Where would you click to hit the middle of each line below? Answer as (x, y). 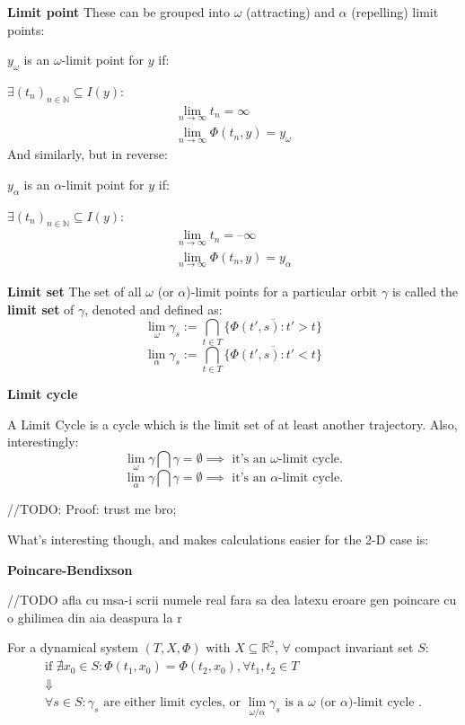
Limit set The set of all (75, 291)
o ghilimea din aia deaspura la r (95, 617)
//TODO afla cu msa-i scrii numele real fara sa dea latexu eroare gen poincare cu (232, 600)
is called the (425, 291)
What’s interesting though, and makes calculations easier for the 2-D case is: (218, 539)
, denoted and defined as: (154, 309)
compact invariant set (354, 647)
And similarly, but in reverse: (88, 154)
